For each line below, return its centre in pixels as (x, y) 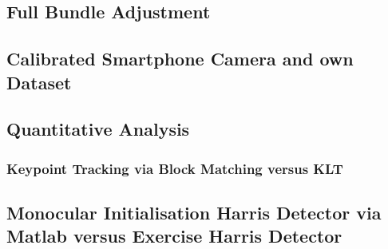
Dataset (39, 82)
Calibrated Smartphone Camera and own (180, 59)
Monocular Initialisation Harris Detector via (194, 212)
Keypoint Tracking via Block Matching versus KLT (175, 168)
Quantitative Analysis (98, 129)
